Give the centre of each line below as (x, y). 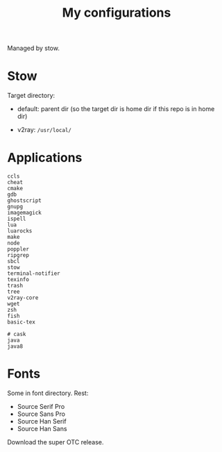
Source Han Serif (42, 421)
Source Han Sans (42, 429)
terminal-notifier (34, 274)
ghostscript (24, 201)
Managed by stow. (34, 48)
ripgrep (18, 256)
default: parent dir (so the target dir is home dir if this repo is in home (116, 109)
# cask (17, 335)
